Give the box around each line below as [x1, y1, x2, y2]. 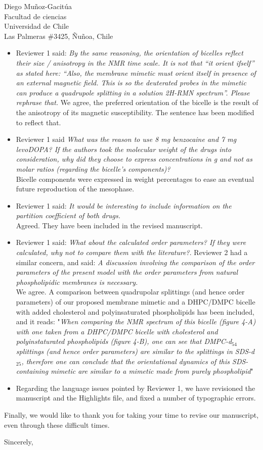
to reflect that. [16, 117, 61, 127]
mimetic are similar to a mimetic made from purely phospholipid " [51, 366, 253, 376]
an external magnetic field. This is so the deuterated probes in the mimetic [16, 77, 246, 88]
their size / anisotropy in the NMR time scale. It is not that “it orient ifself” [16, 57, 254, 68]
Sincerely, [4, 436, 33, 447]
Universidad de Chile [4, 21, 69, 31]
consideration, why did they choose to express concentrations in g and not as [16, 154, 252, 164]
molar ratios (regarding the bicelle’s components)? [16, 163, 170, 174]
